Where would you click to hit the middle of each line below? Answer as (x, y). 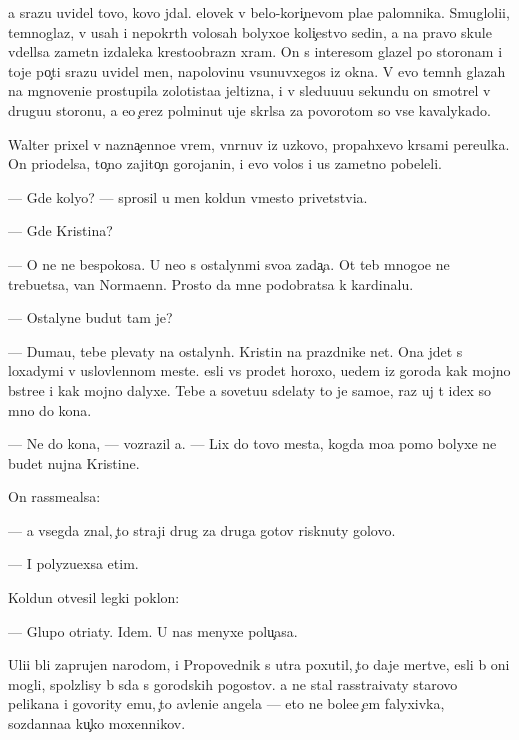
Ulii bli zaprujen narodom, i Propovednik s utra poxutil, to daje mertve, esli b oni (259, 664)
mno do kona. (50, 409)
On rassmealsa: (54, 496)
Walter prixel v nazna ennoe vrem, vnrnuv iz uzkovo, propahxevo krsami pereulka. (259, 143)
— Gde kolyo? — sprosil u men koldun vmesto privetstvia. (188, 196)
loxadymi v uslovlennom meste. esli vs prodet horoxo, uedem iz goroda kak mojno (259, 370)
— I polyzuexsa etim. (73, 563)
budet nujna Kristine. (74, 462)
